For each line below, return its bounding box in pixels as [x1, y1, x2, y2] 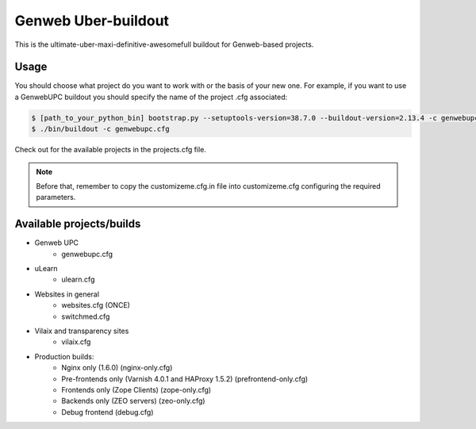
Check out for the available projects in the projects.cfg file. [14, 145, 206, 155]
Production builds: [34, 351, 94, 361]
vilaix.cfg [61, 337, 91, 347]
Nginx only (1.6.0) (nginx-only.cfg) [61, 363, 173, 373]
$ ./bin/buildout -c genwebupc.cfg [31, 124, 170, 134]
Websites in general [34, 289, 99, 299]
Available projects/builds [14, 217, 141, 231]
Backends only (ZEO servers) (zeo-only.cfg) [61, 396, 205, 406]
